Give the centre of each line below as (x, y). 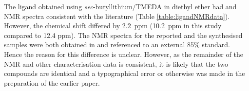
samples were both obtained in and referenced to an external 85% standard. (117, 45)
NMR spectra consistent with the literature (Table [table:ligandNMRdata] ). (117, 16)
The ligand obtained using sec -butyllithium (68, 6)
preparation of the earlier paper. (52, 82)
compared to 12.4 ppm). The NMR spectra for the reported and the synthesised (123, 35)
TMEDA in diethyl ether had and (186, 6)
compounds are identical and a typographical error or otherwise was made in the (124, 73)
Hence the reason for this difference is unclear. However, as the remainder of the (124, 54)
